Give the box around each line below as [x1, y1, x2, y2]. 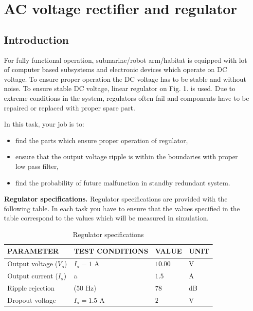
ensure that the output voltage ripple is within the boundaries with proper [15, 151, 238, 162]
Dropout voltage [7, 294, 56, 305]
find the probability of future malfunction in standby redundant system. [15, 177, 230, 187]
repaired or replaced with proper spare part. [4, 102, 135, 112]
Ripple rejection [7, 283, 55, 293]
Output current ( [7, 271, 58, 281]
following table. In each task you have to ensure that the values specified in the [4, 203, 240, 213]
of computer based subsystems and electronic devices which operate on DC [4, 64, 227, 74]
